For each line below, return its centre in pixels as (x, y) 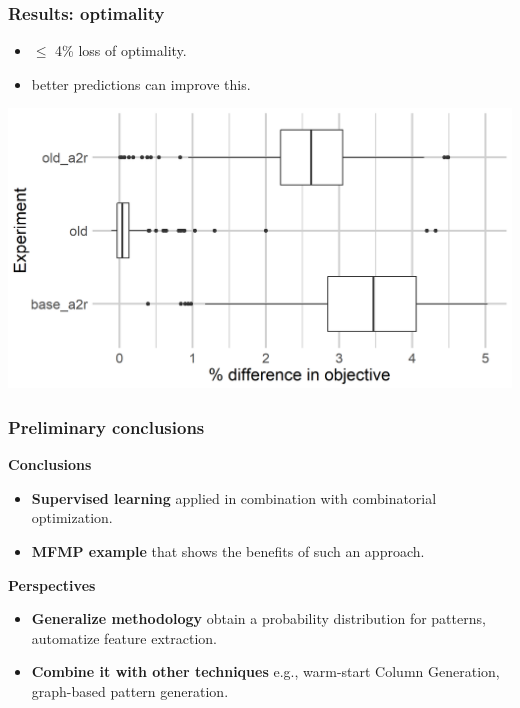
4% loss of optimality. (121, 50)
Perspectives (52, 584)
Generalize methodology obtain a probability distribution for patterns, (258, 618)
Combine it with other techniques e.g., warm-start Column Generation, (265, 671)
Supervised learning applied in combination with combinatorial (234, 497)
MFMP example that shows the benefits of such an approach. (228, 551)
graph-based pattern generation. (130, 691)
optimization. (72, 517)
